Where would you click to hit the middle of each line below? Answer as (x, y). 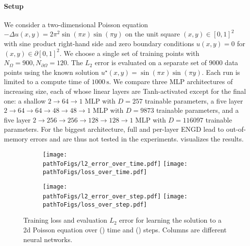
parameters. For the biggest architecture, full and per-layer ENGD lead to (114, 129)
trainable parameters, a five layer (194, 100)
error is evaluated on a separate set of (151, 62)
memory (16, 138)
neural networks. (48, 239)
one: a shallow (25, 100)
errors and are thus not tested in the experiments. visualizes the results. (137, 138)
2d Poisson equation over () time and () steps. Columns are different (125, 230)
